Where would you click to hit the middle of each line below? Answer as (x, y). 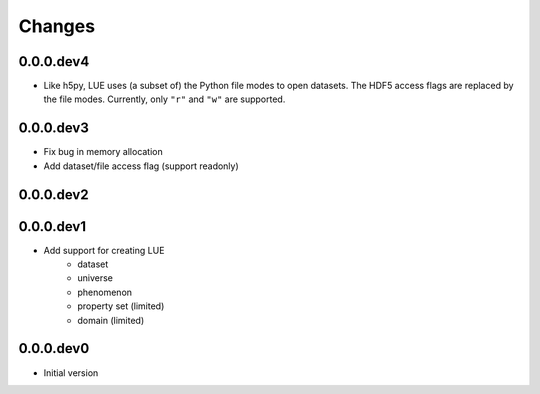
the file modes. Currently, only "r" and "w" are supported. (164, 99)
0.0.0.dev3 (53, 128)
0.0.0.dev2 (53, 194)
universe (95, 278)
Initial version (71, 372)
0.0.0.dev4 (54, 61)
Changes (56, 26)
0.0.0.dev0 (54, 348)
